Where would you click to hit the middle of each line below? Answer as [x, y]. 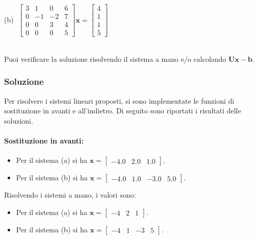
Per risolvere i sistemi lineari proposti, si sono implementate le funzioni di [119, 100]
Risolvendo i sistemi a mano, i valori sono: [70, 195]
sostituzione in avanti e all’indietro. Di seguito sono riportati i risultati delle [123, 111]
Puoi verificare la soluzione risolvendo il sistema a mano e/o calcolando [115, 58]
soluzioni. [19, 120]
